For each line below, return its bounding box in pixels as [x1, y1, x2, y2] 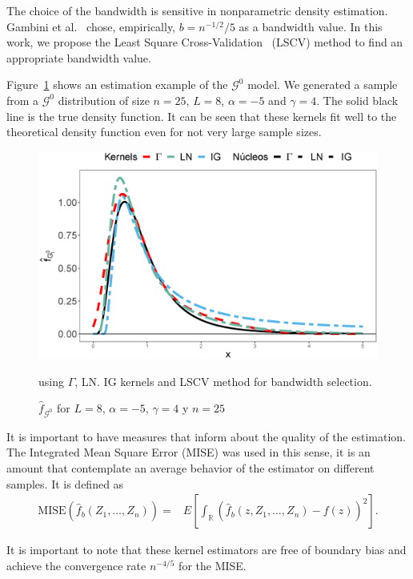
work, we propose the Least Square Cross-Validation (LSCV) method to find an [6, 34, 403, 50]
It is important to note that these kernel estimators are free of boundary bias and [6, 541, 407, 558]
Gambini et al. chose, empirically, [6, 18, 176, 34]
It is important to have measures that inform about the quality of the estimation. [6, 428, 406, 444]
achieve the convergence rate [6, 557, 146, 573]
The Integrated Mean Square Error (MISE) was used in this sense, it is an [6, 444, 371, 460]
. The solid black [316, 91, 399, 108]
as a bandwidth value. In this [239, 18, 383, 34]
